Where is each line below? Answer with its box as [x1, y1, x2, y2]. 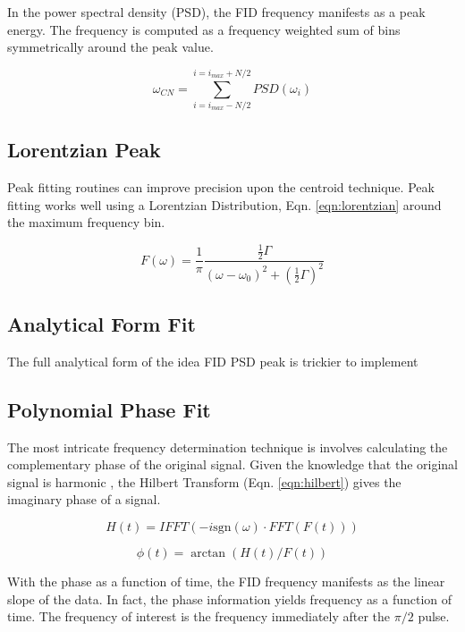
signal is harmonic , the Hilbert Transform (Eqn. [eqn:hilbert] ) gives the [7, 472, 402, 491]
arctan [190, 546, 226, 560]
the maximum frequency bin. [7, 213, 165, 232]
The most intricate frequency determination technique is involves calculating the [7, 437, 448, 456]
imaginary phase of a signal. [7, 490, 161, 509]
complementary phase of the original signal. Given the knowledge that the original [7, 455, 458, 474]
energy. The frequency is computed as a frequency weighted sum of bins [7, 20, 401, 38]
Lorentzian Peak [7, 136, 161, 164]
